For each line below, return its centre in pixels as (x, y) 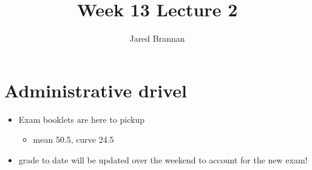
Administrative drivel (96, 90)
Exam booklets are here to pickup (82, 119)
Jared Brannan (157, 38)
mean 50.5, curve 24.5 (73, 139)
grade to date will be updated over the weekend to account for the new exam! (163, 159)
